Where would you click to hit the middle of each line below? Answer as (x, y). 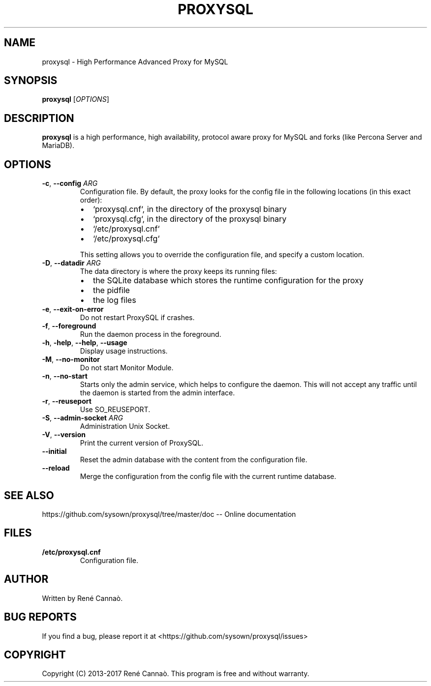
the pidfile (111, 290)
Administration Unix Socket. (125, 426)
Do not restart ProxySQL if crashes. (137, 318)
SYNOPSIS (31, 81)
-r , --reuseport (67, 401)
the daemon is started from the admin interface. (157, 393)
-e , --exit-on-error (73, 309)
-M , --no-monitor (71, 359)
